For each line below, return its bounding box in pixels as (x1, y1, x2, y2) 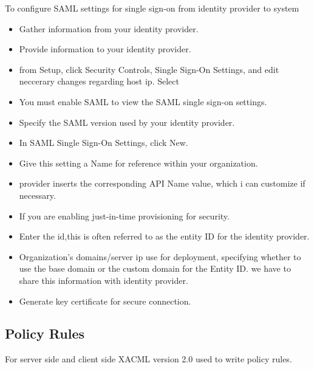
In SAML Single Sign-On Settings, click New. (19, 136, 188, 149)
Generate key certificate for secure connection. (19, 294, 191, 307)
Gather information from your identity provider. (19, 22, 199, 35)
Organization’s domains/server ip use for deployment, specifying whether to (19, 250, 301, 263)
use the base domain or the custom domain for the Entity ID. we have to (19, 262, 291, 275)
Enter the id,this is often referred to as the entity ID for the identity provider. (19, 230, 310, 243)
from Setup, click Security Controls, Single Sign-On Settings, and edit (19, 63, 279, 75)
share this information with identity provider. (19, 274, 188, 286)
